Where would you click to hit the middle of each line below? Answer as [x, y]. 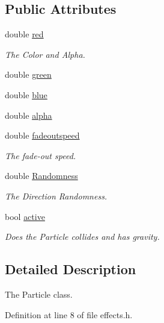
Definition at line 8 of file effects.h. [69, 314]
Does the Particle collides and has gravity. [82, 237]
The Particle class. [39, 294]
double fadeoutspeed [42, 135]
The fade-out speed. [41, 155]
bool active [25, 216]
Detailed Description [71, 269]
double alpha [29, 115]
